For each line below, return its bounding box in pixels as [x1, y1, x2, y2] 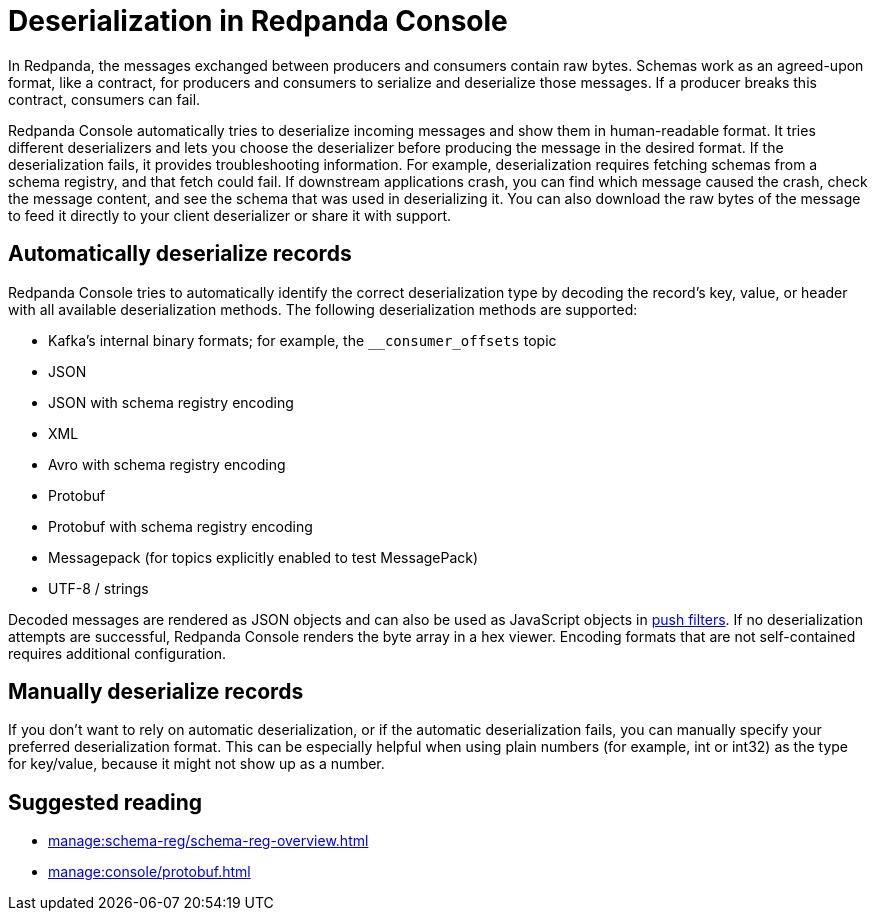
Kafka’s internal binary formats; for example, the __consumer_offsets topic [48, 331, 557, 349]
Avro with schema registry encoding [48, 455, 286, 473]
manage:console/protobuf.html [48, 863, 251, 881]
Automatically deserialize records [8, 241, 352, 267]
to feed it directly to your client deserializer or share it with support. [8, 206, 452, 224]
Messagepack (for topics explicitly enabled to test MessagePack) [48, 548, 479, 566]
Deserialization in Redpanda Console [8, 4, 508, 38]
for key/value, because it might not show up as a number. [8, 755, 385, 773]
